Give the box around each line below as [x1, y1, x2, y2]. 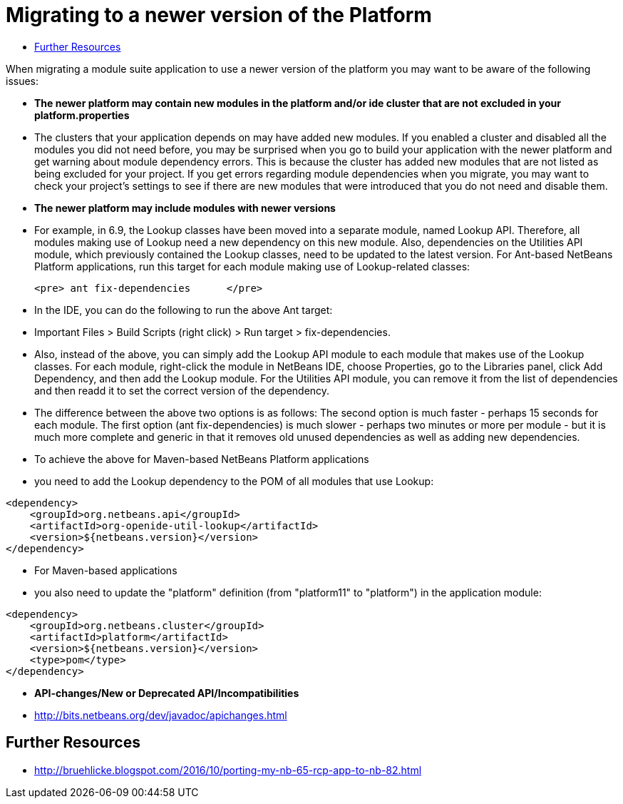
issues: [6, 74, 39, 87]
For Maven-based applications [34, 564, 177, 576]
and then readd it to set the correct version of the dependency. [34, 384, 330, 397]
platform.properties [34, 108, 130, 121]
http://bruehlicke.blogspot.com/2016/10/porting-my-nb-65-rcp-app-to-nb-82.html [34, 763, 422, 776]
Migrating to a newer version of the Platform [6, 3, 432, 27]
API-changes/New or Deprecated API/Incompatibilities [34, 686, 299, 699]
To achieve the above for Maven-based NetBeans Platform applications [34, 452, 369, 465]
